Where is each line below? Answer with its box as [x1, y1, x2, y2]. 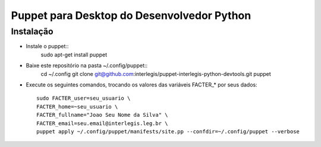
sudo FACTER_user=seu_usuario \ [36, 95, 131, 102]
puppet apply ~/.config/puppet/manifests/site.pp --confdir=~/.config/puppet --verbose [36, 128, 300, 135]
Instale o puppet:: [26, 43, 69, 50]
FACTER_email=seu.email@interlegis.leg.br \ [36, 120, 169, 127]
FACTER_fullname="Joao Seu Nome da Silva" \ [36, 111, 169, 119]
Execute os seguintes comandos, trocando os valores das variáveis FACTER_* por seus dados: [26, 81, 258, 88]
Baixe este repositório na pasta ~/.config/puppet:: [26, 62, 148, 69]
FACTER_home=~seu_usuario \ [36, 103, 118, 110]
